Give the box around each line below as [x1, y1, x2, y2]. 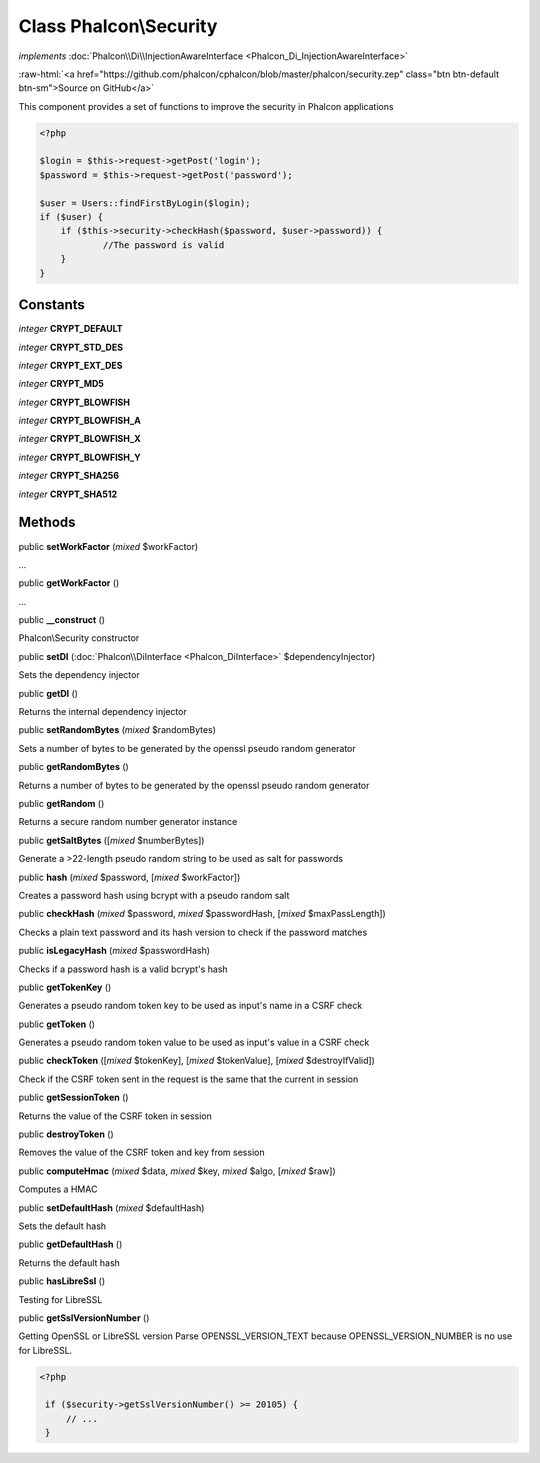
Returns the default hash [18, 1256, 120, 1269]
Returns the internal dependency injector [18, 706, 187, 718]
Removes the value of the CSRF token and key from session [18, 1146, 265, 1159]
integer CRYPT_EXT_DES [18, 359, 123, 371]
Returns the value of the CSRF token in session [18, 1110, 212, 1122]
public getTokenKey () [18, 981, 112, 993]
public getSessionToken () [18, 1091, 129, 1104]
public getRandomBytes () [18, 761, 129, 773]
